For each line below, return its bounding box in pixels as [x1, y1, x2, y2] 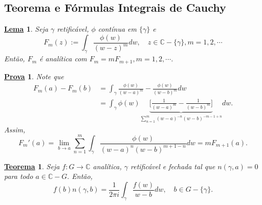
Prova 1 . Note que [4, 71, 64, 81]
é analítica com [39, 53, 87, 64]
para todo [4, 171, 33, 181]
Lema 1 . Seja [4, 24, 49, 34]
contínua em [98, 24, 137, 34]
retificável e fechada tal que [130, 161, 215, 171]
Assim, [4, 124, 26, 134]
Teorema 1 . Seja [4, 161, 60, 171]
